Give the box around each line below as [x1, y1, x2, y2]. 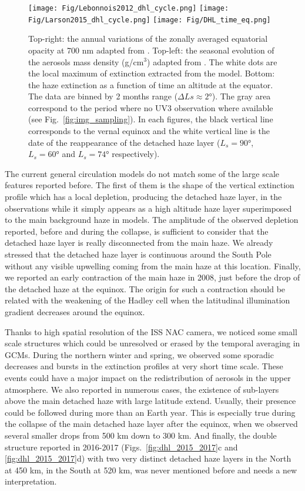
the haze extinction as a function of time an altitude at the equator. [28, 78, 273, 91]
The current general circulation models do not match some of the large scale [5, 167, 280, 179]
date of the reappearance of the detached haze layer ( [28, 136, 220, 148]
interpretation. [5, 475, 57, 487]
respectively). [112, 148, 160, 160]
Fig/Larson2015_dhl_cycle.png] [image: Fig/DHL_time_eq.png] [28, 15, 271, 24]
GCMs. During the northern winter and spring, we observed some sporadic [5, 348, 274, 360]
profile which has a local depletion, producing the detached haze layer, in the [5, 191, 282, 203]
